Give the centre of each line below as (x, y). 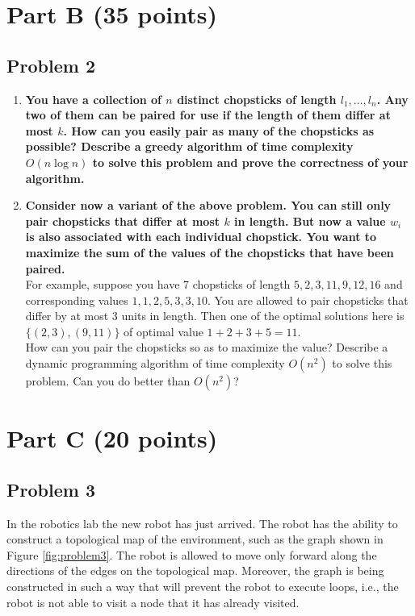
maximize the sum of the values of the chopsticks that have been (210, 252)
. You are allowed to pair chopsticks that (308, 300)
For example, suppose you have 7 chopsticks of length (158, 284)
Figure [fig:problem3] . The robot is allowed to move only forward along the (192, 554)
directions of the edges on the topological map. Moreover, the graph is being (195, 570)
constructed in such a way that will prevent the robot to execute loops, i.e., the (203, 587)
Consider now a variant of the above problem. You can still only (208, 205)
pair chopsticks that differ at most (123, 221)
